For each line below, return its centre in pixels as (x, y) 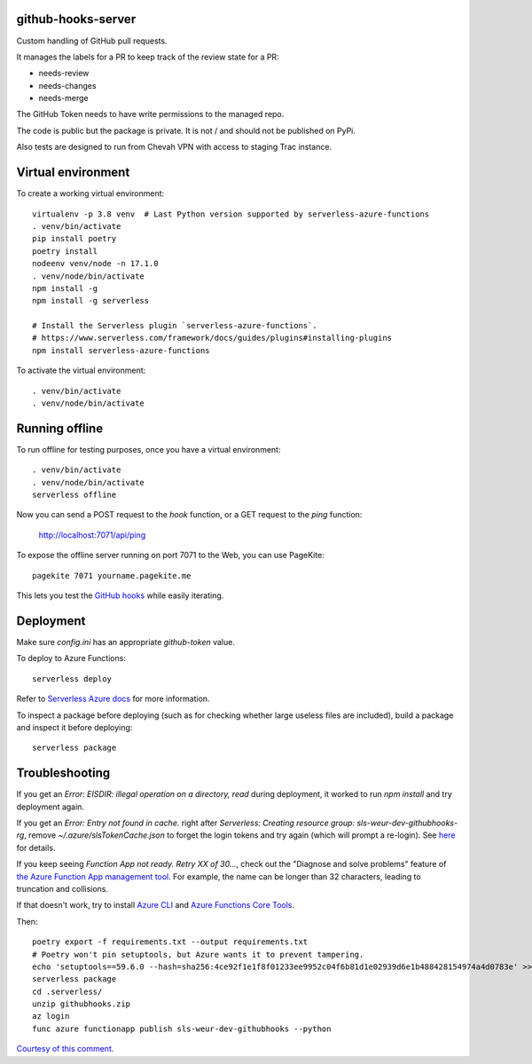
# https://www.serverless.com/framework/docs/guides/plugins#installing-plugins (212, 338)
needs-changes (67, 85)
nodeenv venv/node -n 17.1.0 (95, 264)
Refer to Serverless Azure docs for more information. (113, 699)
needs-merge (63, 99)
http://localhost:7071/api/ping (92, 535)
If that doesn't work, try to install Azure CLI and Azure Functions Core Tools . (156, 905)
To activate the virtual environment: (81, 370)
